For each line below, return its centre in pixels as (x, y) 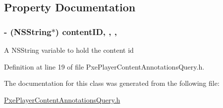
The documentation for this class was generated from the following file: (112, 83)
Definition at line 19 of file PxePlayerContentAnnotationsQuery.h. (104, 66)
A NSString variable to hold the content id (69, 50)
